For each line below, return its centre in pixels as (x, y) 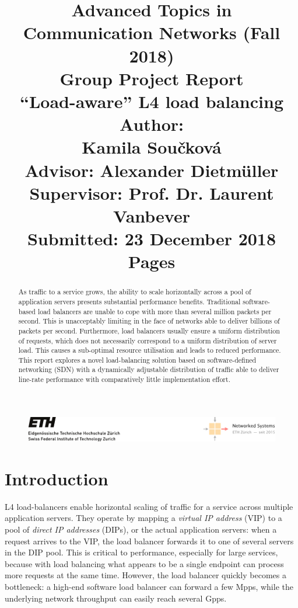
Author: (152, 124)
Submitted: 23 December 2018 (152, 239)
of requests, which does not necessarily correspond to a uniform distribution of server (148, 340)
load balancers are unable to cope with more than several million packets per (155, 311)
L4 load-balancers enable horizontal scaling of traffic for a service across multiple (149, 506)
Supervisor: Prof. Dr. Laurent (152, 192)
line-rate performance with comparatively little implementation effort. (124, 379)
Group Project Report (152, 78)
